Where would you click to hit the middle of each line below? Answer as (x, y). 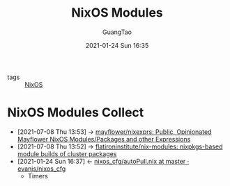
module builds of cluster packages (67, 153)
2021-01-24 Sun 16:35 (117, 45)
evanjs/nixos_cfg (41, 169)
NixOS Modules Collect (76, 113)
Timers (38, 176)
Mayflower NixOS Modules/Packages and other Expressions (104, 139)
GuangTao (117, 32)
